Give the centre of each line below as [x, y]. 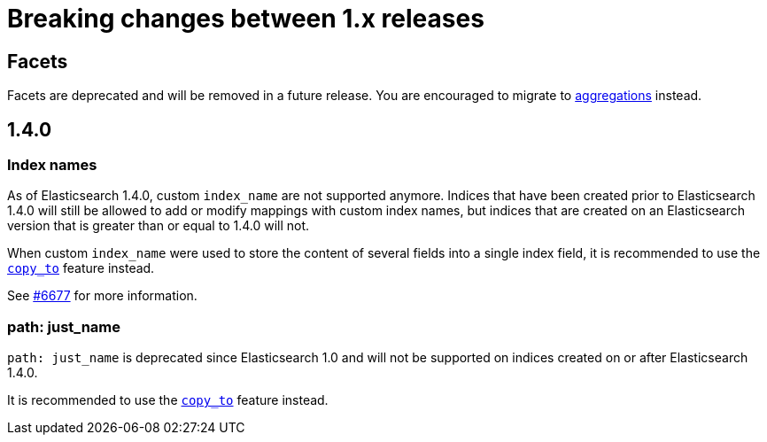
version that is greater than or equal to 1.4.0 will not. [159, 226]
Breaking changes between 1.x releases [246, 19]
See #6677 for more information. [102, 296]
